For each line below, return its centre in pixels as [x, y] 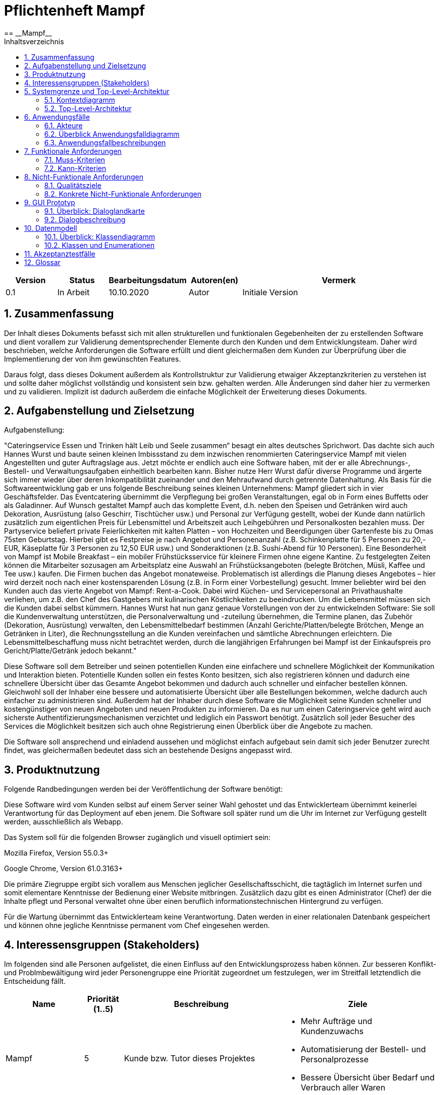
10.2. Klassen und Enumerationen [100, 245]
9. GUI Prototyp [50, 202]
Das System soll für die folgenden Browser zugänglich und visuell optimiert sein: [137, 837]
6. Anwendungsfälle [57, 117]
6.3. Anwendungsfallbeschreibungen [105, 142]
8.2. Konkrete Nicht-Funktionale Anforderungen [123, 194]
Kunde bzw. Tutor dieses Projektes [189, 1059]
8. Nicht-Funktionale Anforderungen [84, 177]
